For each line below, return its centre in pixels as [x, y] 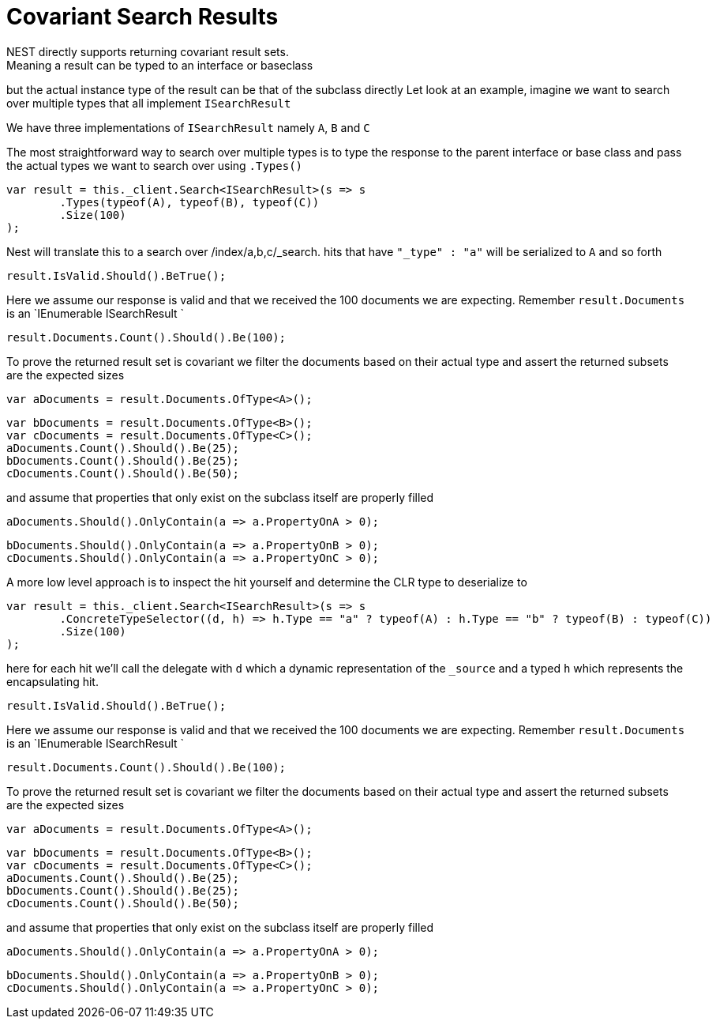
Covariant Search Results [142, 17]
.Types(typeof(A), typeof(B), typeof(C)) [189, 202]
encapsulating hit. [52, 681]
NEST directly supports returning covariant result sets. [148, 51]
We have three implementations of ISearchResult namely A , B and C [188, 127]
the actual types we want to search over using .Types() [155, 165]
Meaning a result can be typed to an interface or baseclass [160, 65]
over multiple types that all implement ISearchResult [149, 103]
